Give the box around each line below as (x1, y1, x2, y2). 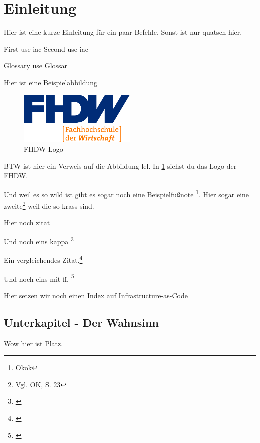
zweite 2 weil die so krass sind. (4, 199, 94, 211)
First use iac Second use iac (4, 43, 88, 54)
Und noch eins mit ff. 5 (4, 272, 74, 284)
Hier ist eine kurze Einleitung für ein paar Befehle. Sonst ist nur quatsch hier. (4, 27, 242, 37)
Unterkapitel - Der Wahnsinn (4, 314, 159, 330)
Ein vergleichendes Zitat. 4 (4, 253, 83, 265)
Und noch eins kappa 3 (4, 235, 74, 246)
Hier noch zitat (4, 217, 50, 228)
